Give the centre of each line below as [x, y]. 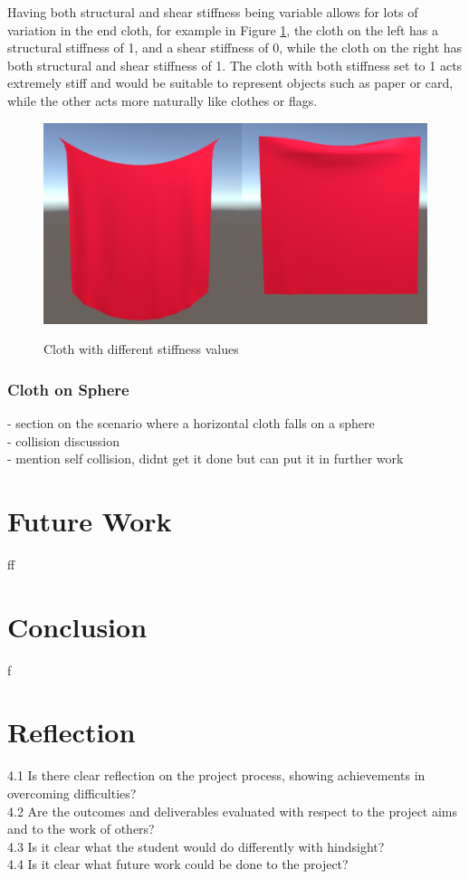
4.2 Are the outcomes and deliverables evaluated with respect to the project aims [233, 811]
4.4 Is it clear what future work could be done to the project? [178, 864]
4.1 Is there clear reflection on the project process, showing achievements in [216, 775]
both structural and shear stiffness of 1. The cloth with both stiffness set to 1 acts [235, 65]
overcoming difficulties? [72, 793]
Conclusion [77, 626]
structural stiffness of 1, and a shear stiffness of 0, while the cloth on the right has [235, 48]
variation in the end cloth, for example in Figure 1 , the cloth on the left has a [223, 29]
